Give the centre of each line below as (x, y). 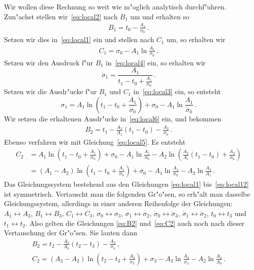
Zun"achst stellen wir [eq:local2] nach (61, 16)
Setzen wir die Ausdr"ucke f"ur (51, 91)
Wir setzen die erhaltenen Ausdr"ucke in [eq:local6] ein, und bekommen (113, 118)
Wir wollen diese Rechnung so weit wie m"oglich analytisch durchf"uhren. (115, 6)
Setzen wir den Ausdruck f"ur (49, 62)
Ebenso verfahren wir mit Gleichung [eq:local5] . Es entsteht (95, 141)
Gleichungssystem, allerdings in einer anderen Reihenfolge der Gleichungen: (118, 203)
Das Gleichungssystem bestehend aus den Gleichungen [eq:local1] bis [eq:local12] (127, 184)
